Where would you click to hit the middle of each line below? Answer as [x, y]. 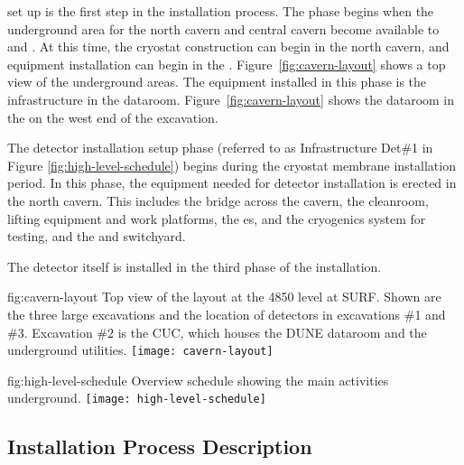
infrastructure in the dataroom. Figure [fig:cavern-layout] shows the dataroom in [231, 99]
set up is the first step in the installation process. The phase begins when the [221, 11]
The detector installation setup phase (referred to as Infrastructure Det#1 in [220, 148]
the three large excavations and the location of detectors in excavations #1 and [227, 314]
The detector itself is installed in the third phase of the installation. [195, 266]
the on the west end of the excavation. [113, 117]
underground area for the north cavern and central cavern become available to [223, 28]
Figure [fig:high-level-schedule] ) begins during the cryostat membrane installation [232, 165]
